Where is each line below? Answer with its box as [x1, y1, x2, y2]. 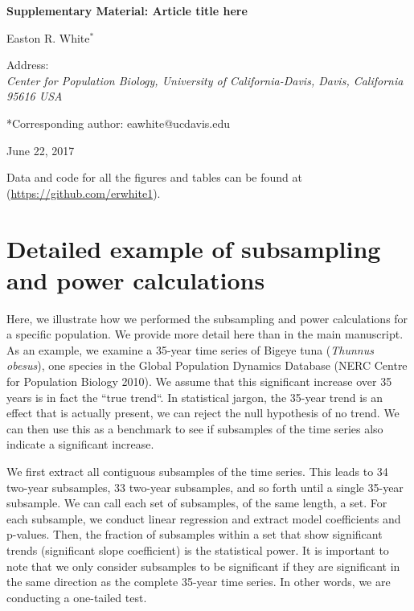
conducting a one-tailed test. [6, 588, 147, 605]
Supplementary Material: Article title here [6, 2, 248, 18]
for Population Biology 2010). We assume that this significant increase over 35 [6, 373, 392, 390]
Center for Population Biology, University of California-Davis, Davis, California [6, 72, 404, 88]
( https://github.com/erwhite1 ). [6, 184, 161, 201]
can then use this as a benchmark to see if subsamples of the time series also [6, 420, 383, 437]
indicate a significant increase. [6, 436, 154, 453]
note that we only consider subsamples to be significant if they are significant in [6, 557, 400, 574]
